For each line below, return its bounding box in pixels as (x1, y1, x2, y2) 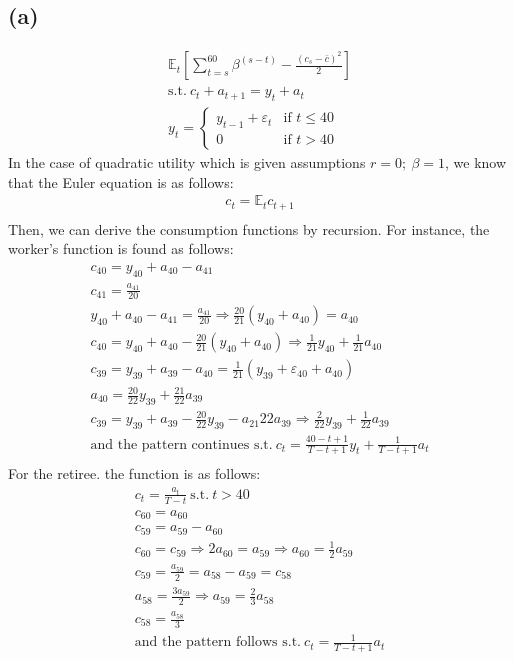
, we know (445, 152, 507, 173)
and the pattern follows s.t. (134, 635, 302, 650)
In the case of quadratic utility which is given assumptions (8, 152, 366, 173)
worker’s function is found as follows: (8, 238, 234, 259)
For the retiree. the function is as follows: (8, 463, 261, 484)
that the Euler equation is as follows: (8, 171, 234, 192)
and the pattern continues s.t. (90, 437, 273, 452)
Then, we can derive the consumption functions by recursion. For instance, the (8, 218, 490, 239)
